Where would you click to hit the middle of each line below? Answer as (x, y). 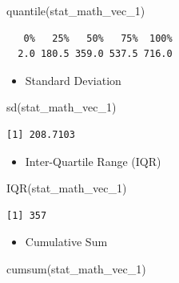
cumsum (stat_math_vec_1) (76, 268)
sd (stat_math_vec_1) (62, 107)
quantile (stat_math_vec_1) (76, 10)
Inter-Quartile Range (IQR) (93, 161)
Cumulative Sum (66, 242)
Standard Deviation (73, 80)
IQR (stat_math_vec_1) (67, 188)
